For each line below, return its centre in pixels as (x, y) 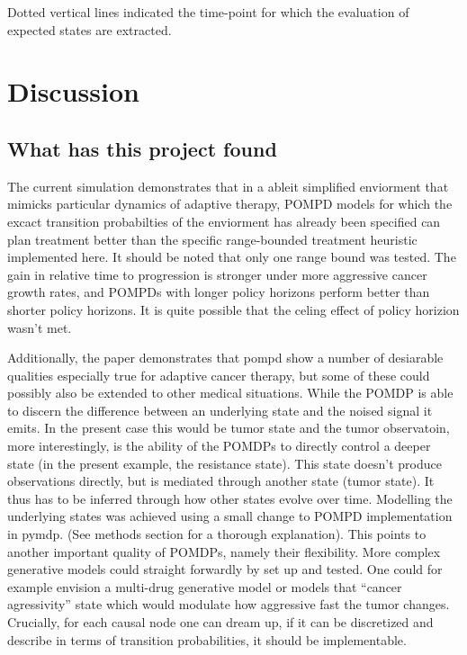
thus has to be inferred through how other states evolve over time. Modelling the (230, 498)
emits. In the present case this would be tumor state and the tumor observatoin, (229, 428)
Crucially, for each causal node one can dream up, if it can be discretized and (220, 622)
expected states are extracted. (90, 29)
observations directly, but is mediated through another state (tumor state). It (221, 481)
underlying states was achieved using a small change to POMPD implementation (230, 516)
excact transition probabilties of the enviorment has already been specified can (224, 221)
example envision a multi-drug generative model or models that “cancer (205, 586)
